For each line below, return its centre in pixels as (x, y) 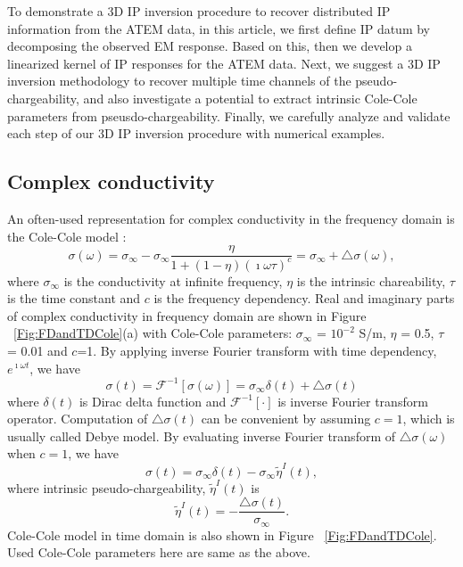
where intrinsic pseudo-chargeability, (107, 487)
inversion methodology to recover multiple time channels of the (179, 81)
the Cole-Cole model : (67, 236)
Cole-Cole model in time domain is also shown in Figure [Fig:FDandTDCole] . (222, 534)
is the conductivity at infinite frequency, (173, 280)
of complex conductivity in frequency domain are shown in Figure (187, 315)
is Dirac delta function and (153, 401)
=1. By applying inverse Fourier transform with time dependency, (257, 350)
